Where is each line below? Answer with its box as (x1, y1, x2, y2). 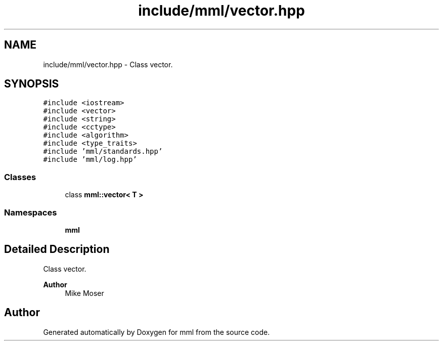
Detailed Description (4, 243, 110, 256)
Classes (4, 171, 36, 182)
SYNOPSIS (4, 77, 59, 91)
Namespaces (4, 207, 57, 218)
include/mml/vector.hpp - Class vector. (43, 60, 173, 69)
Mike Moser (65, 288, 104, 297)
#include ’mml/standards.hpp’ (43, 147, 163, 156)
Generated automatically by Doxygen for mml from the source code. (43, 327, 270, 336)
